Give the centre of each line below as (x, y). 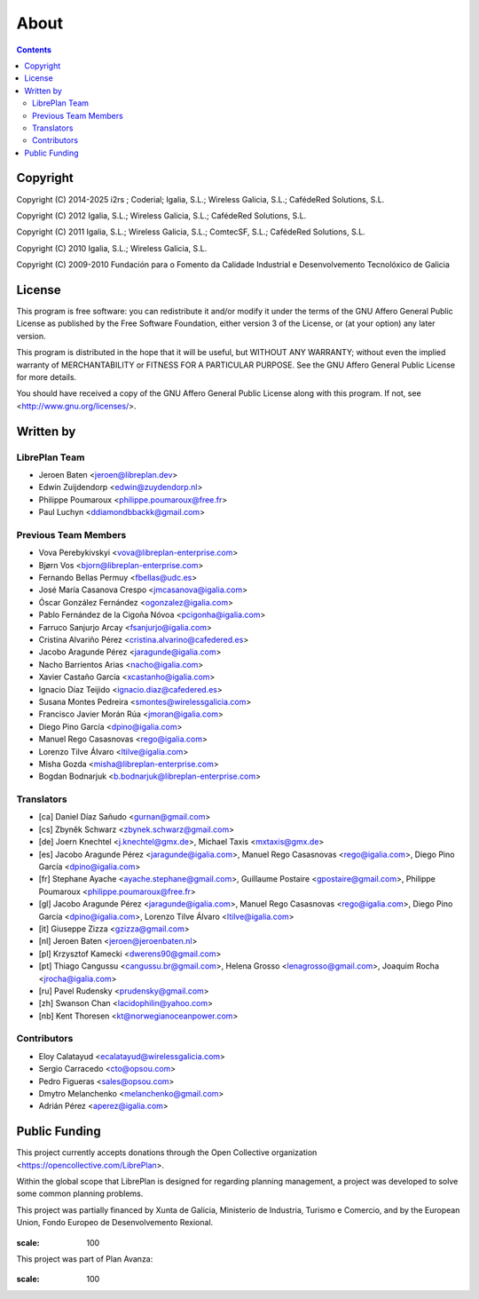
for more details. (47, 377)
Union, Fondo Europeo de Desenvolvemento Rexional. (115, 1223)
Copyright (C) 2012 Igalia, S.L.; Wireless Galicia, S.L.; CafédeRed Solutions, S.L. (161, 215)
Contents (34, 50)
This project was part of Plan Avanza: (85, 1259)
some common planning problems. (80, 1193)
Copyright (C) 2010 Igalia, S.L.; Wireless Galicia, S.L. (112, 248)
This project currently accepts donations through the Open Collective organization (167, 1152)
